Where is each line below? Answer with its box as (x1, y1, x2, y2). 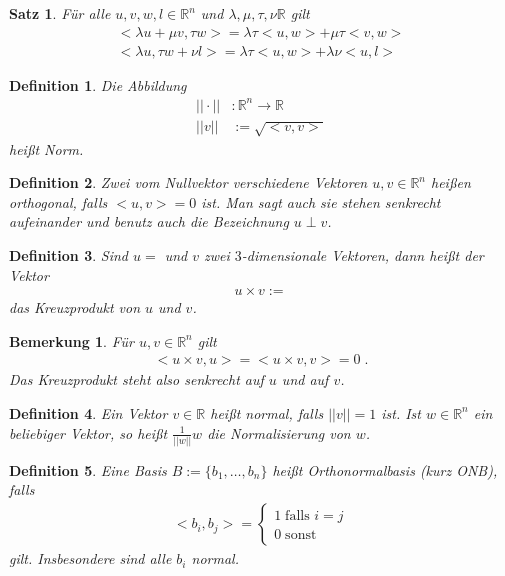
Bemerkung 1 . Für (9, 330, 134, 351)
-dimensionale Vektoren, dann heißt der (241, 244, 484, 265)
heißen (431, 172, 471, 193)
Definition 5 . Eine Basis (9, 459, 167, 480)
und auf (281, 369, 329, 390)
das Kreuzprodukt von (9, 297, 140, 318)
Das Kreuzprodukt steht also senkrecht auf (9, 369, 264, 390)
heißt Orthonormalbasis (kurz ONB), (272, 459, 498, 480)
